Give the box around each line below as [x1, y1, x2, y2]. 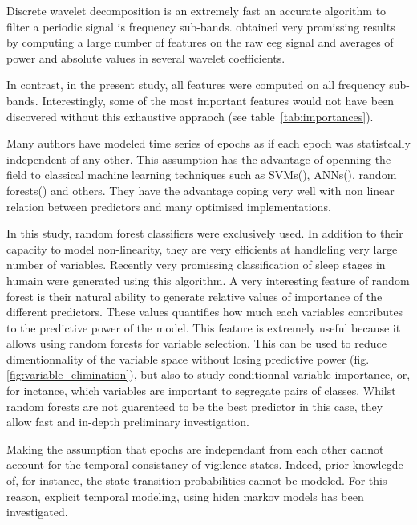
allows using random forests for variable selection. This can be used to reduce [6, 335, 387, 352]
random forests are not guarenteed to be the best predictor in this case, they [6, 397, 383, 414]
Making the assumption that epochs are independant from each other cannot [6, 440, 384, 457]
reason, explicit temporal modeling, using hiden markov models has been [6, 487, 364, 504]
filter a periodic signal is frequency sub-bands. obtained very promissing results [6, 18, 395, 35]
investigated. [6, 503, 68, 520]
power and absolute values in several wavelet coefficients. [6, 49, 285, 66]
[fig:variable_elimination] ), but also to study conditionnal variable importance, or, [6, 366, 411, 383]
